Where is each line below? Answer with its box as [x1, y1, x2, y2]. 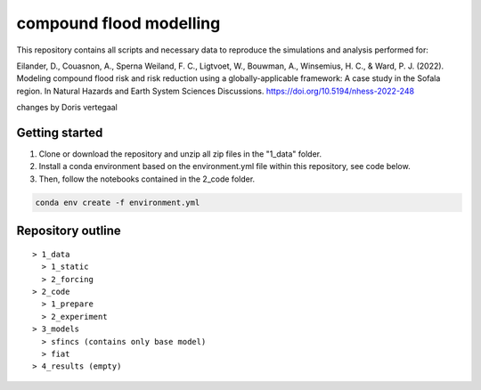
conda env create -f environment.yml [35, 197, 200, 207]
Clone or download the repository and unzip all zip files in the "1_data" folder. [38, 149, 322, 159]
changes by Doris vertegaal [16, 102, 118, 113]
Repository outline [16, 223, 122, 239]
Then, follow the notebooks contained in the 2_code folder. [38, 174, 256, 184]
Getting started [16, 125, 103, 140]
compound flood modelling [16, 13, 221, 33]
